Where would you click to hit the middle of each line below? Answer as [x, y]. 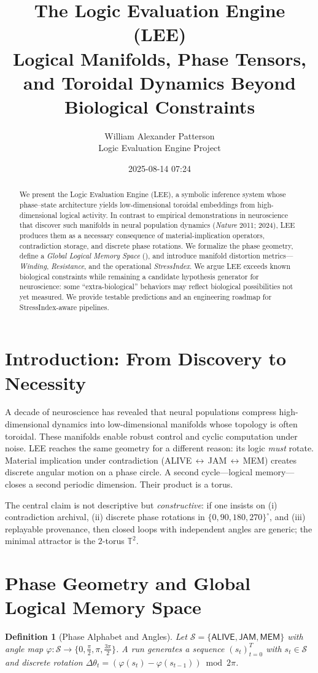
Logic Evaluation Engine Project [160, 148]
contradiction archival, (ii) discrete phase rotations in [105, 517]
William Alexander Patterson [160, 135]
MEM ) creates [270, 460]
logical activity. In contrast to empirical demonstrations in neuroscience [174, 215]
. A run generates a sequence [170, 648]
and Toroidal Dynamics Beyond [160, 82]
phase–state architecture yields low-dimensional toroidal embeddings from [137, 205]
